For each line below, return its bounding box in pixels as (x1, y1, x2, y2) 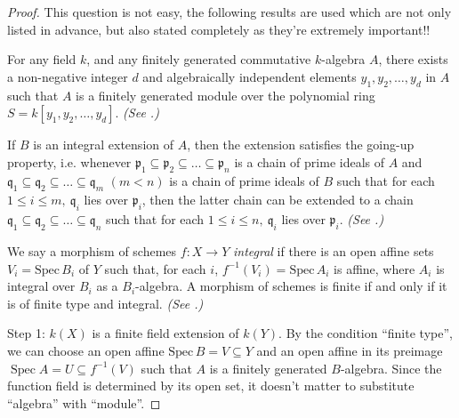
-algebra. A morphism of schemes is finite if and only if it (135, 277, 447, 295)
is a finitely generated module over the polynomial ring (76, 85, 375, 104)
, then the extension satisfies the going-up (187, 135, 415, 154)
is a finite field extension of (92, 324, 239, 342)
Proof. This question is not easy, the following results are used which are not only (7, 3, 452, 20)
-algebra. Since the (340, 358, 442, 377)
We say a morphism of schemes (7, 241, 177, 260)
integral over (7, 277, 76, 295)
